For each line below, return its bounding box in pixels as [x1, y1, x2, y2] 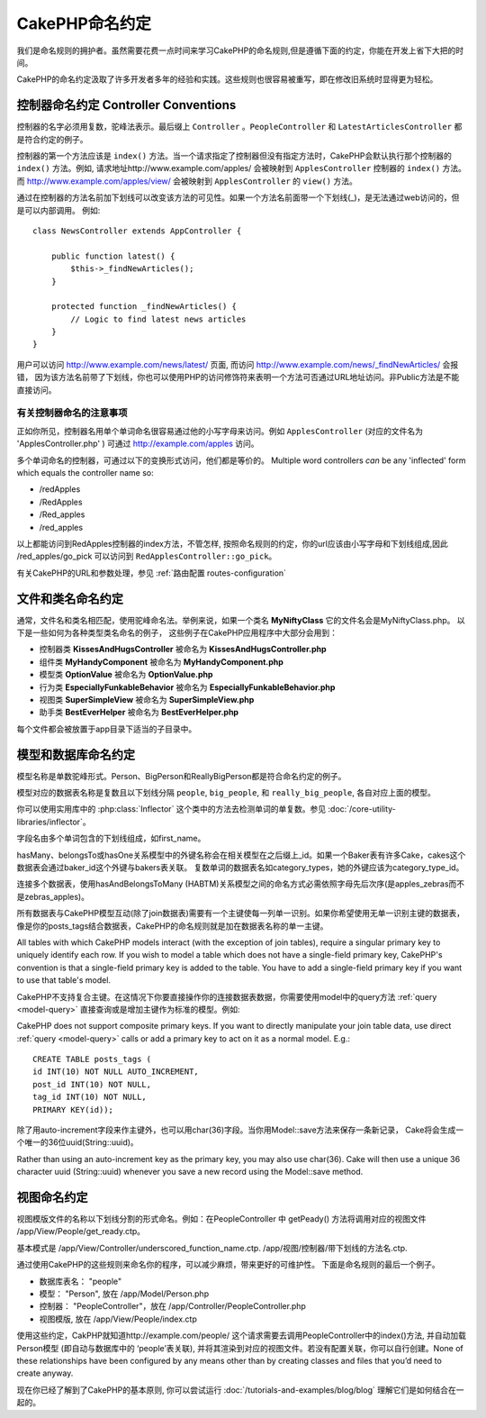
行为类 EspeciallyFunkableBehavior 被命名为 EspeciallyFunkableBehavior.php [39, 681, 336, 693]
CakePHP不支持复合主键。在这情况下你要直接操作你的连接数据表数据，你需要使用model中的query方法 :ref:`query [16, 991, 437, 1002]
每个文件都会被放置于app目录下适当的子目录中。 [16, 723, 197, 734]
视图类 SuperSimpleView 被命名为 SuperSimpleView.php [39, 694, 255, 704]
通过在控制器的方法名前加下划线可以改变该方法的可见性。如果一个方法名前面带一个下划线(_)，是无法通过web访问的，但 [16, 192, 460, 203]
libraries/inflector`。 [16, 816, 91, 827]
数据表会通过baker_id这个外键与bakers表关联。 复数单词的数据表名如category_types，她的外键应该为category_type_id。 [16, 861, 464, 873]
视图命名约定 [16, 1190, 88, 1204]
